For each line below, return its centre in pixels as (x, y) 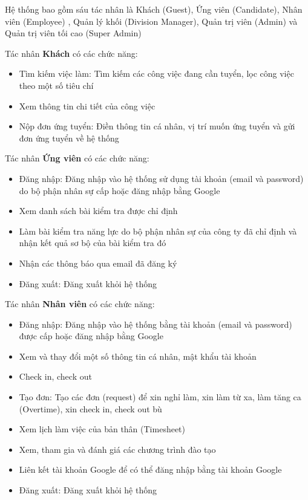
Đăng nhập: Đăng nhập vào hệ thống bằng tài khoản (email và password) (156, 324)
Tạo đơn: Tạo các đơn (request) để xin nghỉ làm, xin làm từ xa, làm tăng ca (160, 397)
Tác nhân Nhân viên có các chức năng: (80, 304)
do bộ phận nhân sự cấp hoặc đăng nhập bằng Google (120, 190)
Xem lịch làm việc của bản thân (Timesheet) (102, 429)
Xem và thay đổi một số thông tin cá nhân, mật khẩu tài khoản (138, 356)
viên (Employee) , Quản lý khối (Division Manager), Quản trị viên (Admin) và (151, 21)
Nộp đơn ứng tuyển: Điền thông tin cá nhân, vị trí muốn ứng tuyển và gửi (157, 126)
